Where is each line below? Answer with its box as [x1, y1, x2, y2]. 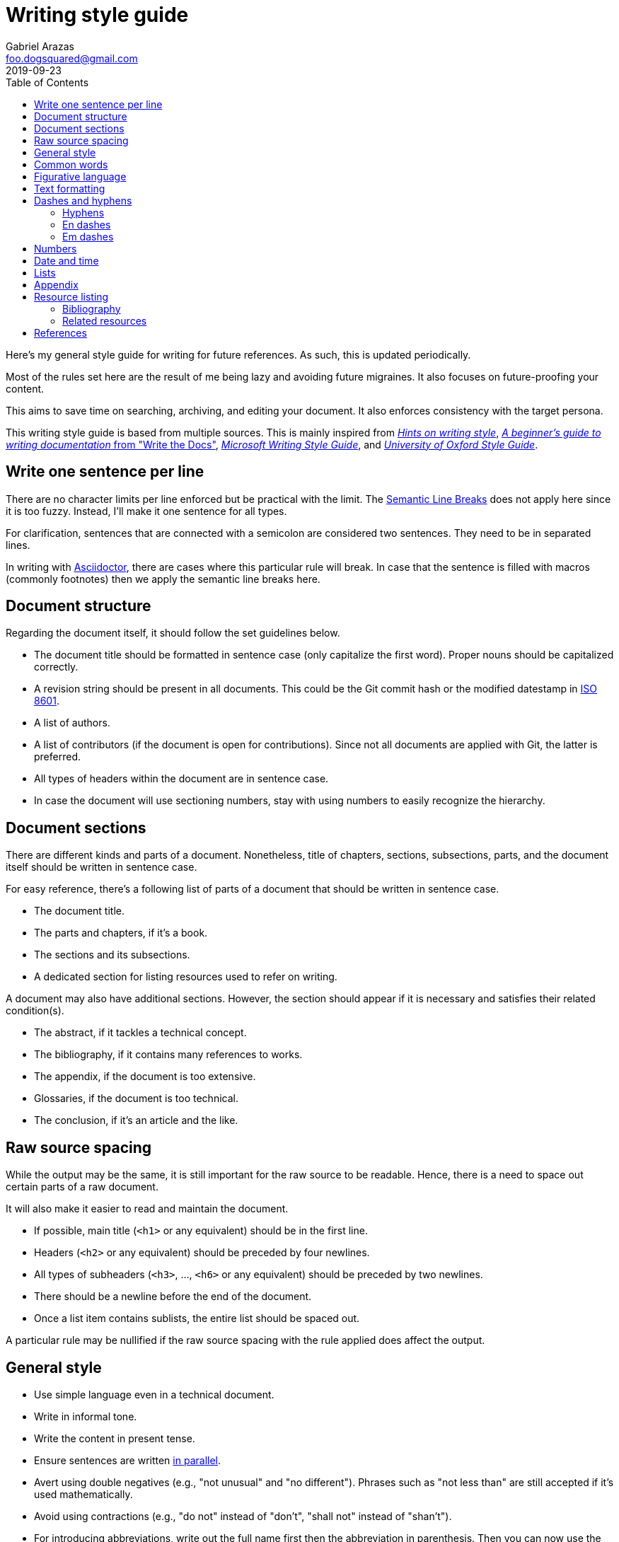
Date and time [34, 254, 99, 267]
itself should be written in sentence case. [6, 861, 197, 874]
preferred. [34, 750, 81, 763]
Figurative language [34, 170, 127, 182]
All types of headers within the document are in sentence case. [34, 772, 329, 785]
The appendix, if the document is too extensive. [34, 1070, 256, 1083]
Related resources [62, 314, 147, 327]
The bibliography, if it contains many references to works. [34, 1048, 303, 1061]
